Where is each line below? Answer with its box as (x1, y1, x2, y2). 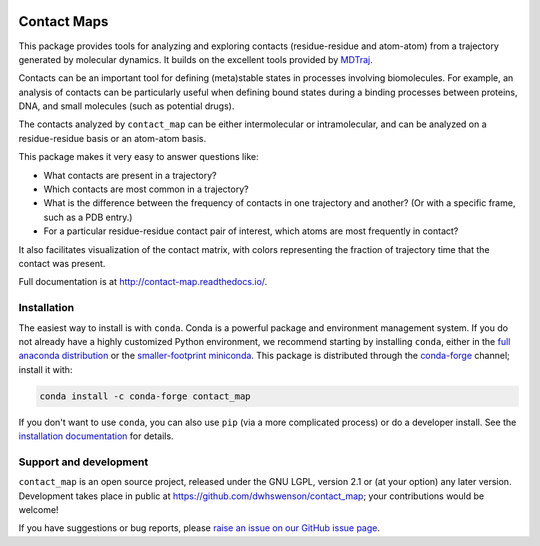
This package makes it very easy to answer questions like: (18, 151, 259, 163)
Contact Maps (18, 13, 109, 30)
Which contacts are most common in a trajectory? (43, 183, 249, 195)
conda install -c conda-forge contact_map (39, 390, 251, 402)
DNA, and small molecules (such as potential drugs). (18, 100, 235, 112)
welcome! (18, 503, 59, 515)
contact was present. (18, 257, 106, 269)
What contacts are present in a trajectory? (43, 169, 217, 181)
